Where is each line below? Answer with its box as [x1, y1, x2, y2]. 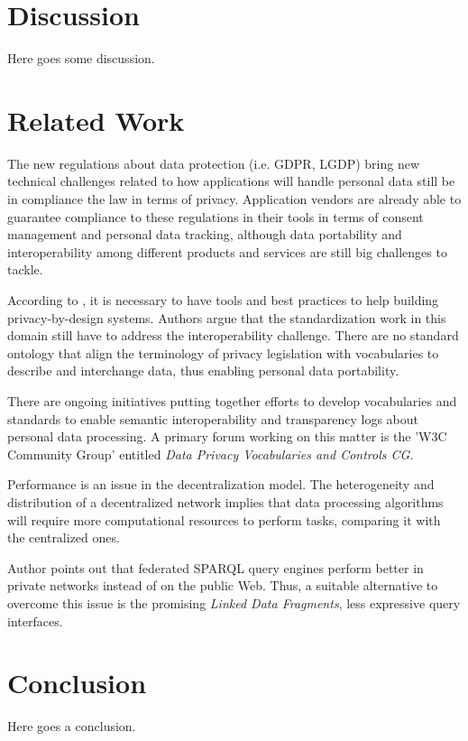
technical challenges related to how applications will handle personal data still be [7, 171, 455, 190]
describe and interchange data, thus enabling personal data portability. [7, 361, 399, 380]
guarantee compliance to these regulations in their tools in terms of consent [7, 207, 424, 226]
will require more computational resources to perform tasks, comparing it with [7, 510, 441, 529]
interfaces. [7, 611, 63, 630]
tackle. [7, 260, 43, 279]
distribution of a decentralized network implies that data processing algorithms [7, 492, 444, 511]
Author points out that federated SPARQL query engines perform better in [7, 558, 424, 577]
